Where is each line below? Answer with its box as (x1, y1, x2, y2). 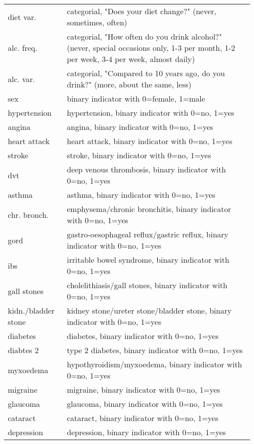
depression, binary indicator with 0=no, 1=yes (66, 426, 226, 438)
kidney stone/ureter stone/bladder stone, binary (66, 305, 232, 316)
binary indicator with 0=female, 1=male (66, 93, 205, 104)
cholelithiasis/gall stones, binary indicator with (66, 279, 228, 291)
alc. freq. (8, 42, 38, 53)
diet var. (8, 11, 37, 22)
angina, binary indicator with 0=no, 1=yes (66, 121, 213, 132)
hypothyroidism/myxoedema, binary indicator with (66, 359, 242, 370)
